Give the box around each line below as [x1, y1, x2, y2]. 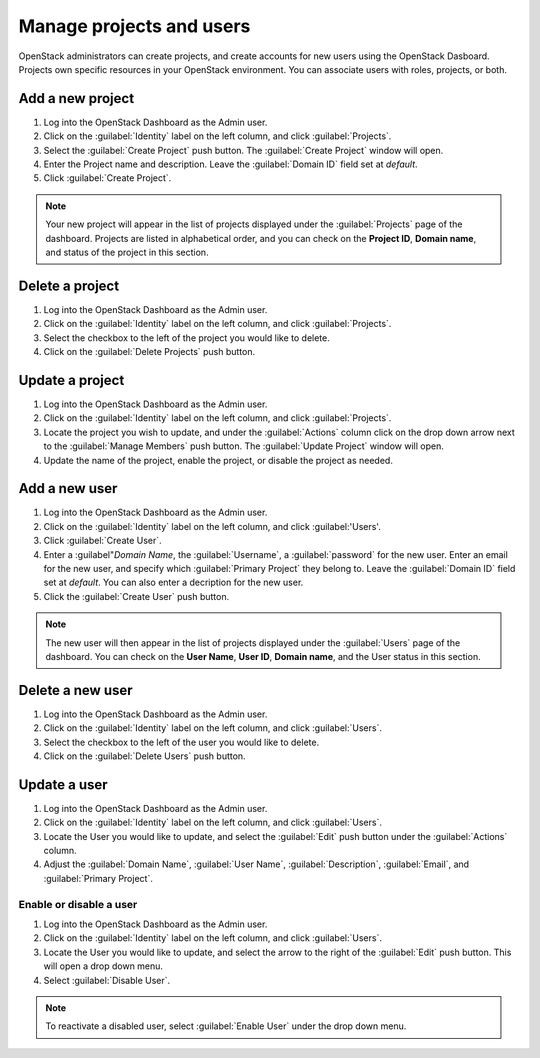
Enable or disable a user [18, 897, 138, 911]
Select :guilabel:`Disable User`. [43, 974, 171, 986]
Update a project [18, 371, 125, 389]
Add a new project [18, 90, 135, 107]
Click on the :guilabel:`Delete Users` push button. [43, 750, 246, 762]
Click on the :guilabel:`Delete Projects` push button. [43, 346, 256, 358]
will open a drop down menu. [43, 960, 164, 972]
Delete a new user [18, 681, 134, 699]
